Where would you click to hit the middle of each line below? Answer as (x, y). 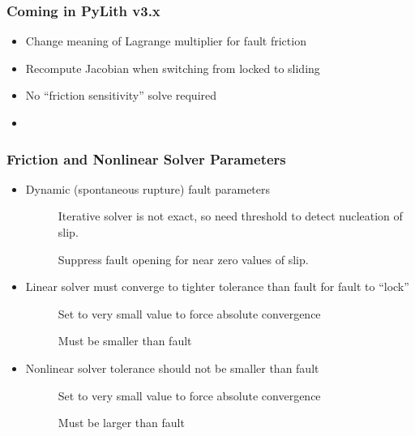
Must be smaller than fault (125, 341)
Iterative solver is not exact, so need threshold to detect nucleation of (230, 216)
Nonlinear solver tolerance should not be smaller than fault (172, 368)
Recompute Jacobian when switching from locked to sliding (173, 68)
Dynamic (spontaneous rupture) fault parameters (148, 188)
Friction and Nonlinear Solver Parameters (146, 158)
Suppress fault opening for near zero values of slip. (183, 259)
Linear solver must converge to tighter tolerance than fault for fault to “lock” (217, 286)
